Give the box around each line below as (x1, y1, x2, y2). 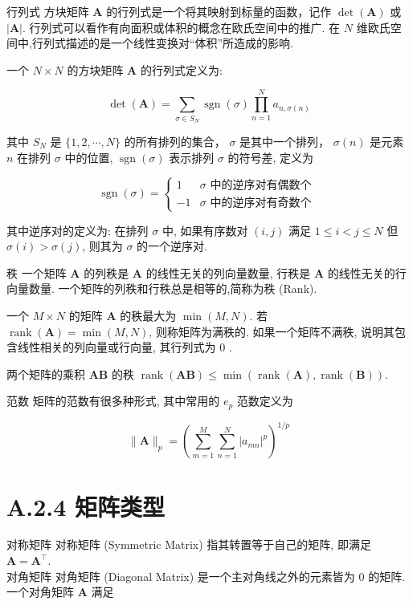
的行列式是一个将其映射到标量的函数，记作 (106, 3, 332, 19)
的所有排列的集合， (124, 132, 226, 149)
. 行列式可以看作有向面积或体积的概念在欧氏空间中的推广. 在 (22, 18, 341, 35)
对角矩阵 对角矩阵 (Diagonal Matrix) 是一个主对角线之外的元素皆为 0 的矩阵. (6, 567, 406, 584)
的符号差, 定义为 (227, 148, 314, 165)
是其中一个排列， (239, 132, 330, 149)
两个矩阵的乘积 (6, 365, 85, 382)
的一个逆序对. (137, 238, 207, 254)
